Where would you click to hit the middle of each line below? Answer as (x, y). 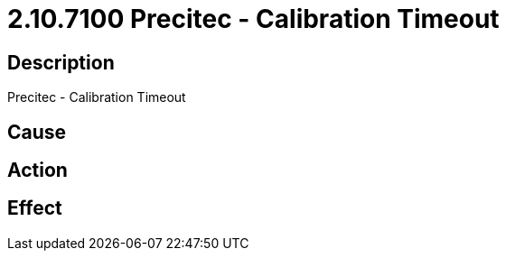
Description (61, 62)
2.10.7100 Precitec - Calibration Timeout (253, 19)
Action (37, 170)
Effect (35, 208)
